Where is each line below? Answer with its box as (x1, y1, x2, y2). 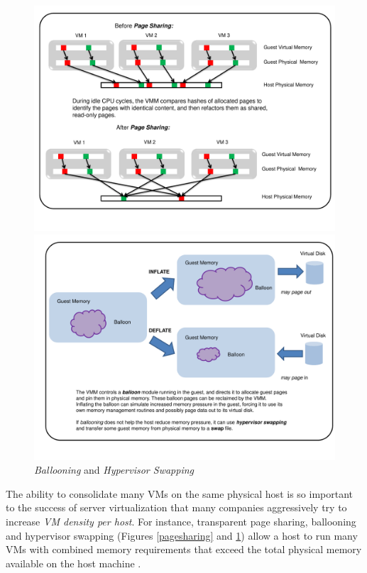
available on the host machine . (6, 555, 141, 570)
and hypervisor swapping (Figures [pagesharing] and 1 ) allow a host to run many (6, 528, 358, 543)
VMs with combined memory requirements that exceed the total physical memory (6, 542, 362, 557)
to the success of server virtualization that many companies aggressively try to (6, 500, 347, 515)
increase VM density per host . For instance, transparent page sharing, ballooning (6, 513, 356, 528)
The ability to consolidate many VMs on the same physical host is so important (6, 486, 353, 501)
